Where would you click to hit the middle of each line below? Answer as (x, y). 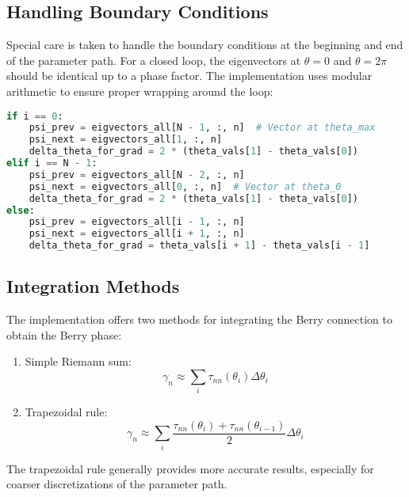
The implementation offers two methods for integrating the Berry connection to (200, 319)
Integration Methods (93, 286)
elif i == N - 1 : (52, 163)
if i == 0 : (35, 116)
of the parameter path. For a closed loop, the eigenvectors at (154, 60)
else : (21, 210)
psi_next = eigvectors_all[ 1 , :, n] (126, 140)
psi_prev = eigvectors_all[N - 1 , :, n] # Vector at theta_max (202, 128)
